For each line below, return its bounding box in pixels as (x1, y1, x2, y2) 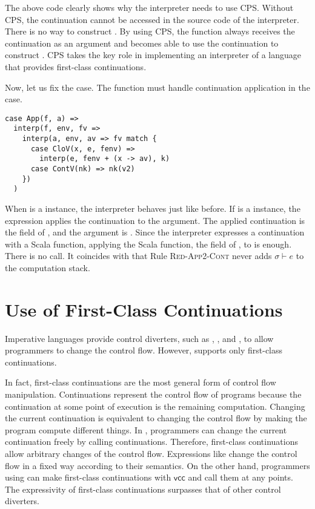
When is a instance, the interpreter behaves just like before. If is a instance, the (5, 202, 300, 214)
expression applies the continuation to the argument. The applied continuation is (5, 214, 305, 226)
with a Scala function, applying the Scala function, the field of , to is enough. (5, 237, 292, 250)
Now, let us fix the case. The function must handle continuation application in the (5, 80, 310, 93)
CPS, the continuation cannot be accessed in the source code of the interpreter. (5, 13, 299, 25)
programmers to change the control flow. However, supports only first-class (5, 344, 283, 356)
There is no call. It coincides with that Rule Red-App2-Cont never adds (5, 249, 272, 262)
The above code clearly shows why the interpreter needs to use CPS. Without (5, 1, 294, 13)
